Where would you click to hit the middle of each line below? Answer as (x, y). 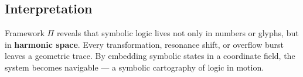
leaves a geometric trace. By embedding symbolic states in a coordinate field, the (150, 56)
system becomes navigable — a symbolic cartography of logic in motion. (135, 67)
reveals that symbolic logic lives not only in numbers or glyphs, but (178, 33)
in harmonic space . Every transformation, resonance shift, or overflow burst (144, 44)
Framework (25, 33)
